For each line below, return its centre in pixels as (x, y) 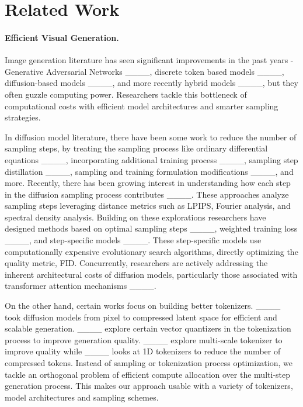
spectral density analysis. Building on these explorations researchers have (135, 217)
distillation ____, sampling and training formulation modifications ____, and (149, 171)
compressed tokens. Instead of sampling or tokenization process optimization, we (149, 363)
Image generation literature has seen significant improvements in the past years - (149, 60)
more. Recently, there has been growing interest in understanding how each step (148, 183)
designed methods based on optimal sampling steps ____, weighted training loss (151, 228)
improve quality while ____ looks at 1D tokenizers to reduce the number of (143, 351)
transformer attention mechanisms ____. (81, 286)
